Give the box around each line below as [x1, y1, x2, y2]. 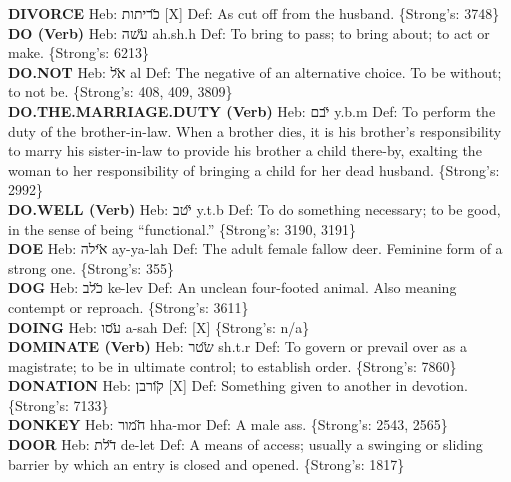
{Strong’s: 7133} [8, 394, 109, 415]
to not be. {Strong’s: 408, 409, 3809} [8, 81, 233, 102]
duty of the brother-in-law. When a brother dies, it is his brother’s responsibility [8, 120, 502, 141]
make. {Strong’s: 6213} [8, 42, 149, 63]
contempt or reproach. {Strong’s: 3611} [8, 296, 249, 317]
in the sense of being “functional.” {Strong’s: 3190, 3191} [8, 218, 356, 239]
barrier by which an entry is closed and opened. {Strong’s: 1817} [8, 453, 405, 474]
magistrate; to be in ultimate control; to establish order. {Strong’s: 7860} [8, 355, 457, 376]
